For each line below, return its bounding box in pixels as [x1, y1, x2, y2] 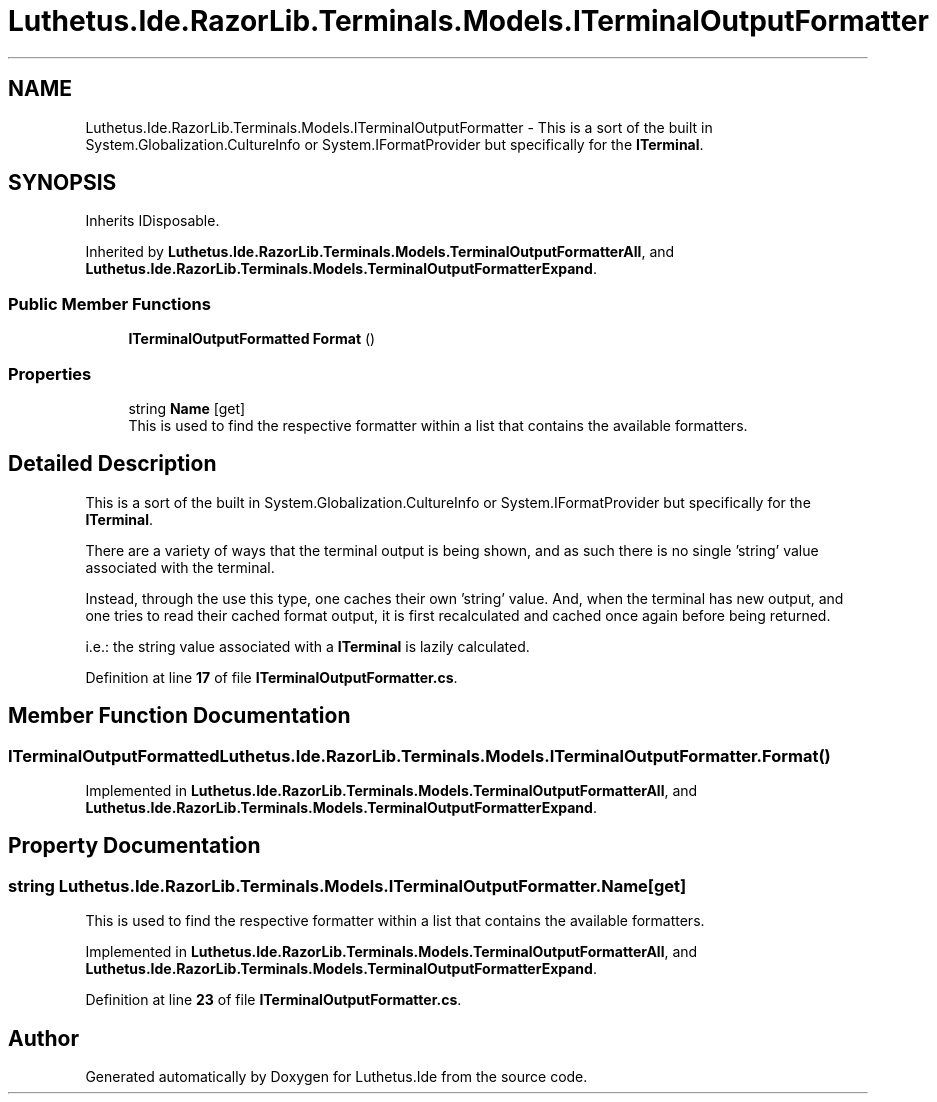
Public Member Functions [8, 293, 211, 314]
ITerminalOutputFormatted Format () [128, 330, 376, 348]
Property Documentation [8, 833, 261, 859]
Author [8, 1025, 79, 1051]
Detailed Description [8, 451, 217, 477]
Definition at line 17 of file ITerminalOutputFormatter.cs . [85, 668, 458, 686]
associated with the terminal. [85, 558, 275, 576]
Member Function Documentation [8, 703, 351, 729]
